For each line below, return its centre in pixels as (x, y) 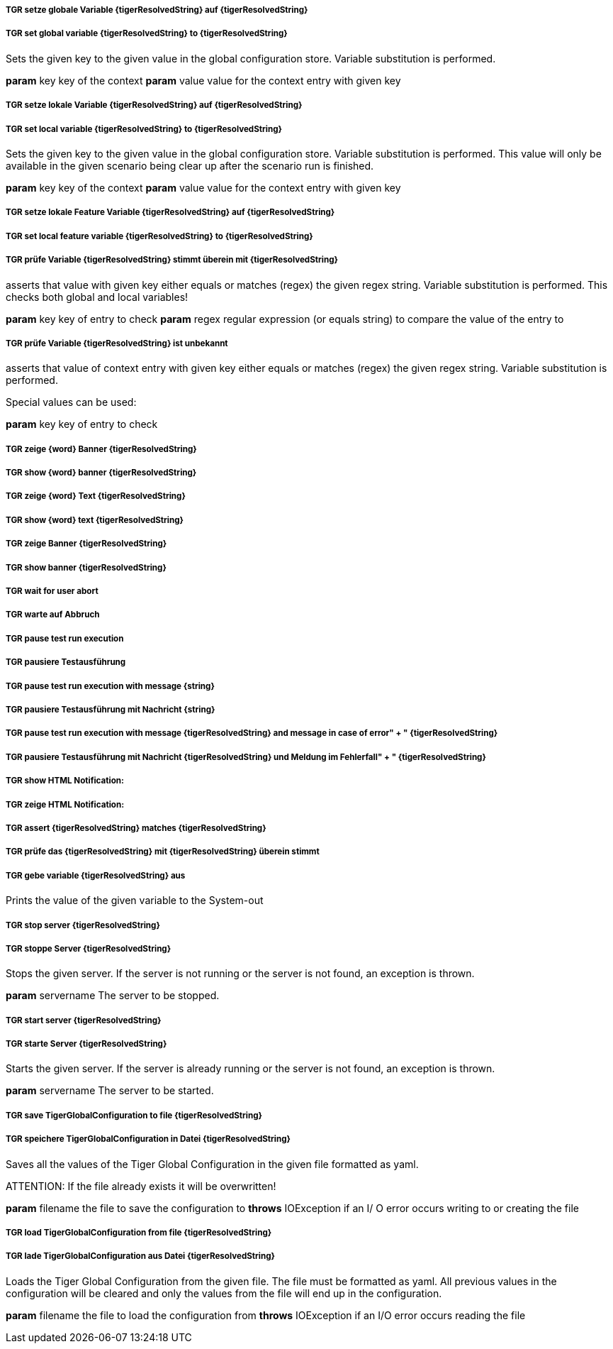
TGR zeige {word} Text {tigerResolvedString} (96, 496)
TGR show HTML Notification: (65, 781)
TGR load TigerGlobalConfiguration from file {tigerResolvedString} (139, 1233)
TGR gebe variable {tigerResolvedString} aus (96, 875)
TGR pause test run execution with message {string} (110, 686)
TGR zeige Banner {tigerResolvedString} (86, 544)
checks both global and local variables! (97, 297)
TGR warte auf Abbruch (53, 615)
